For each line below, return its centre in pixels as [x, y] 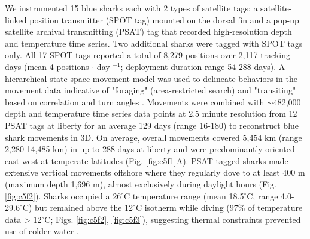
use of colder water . [42, 231]
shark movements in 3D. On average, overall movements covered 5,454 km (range [154, 137]
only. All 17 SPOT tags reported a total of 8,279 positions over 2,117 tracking [148, 55]
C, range [262, 196]
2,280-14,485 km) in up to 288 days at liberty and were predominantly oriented [150, 149]
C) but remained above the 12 [78, 208]
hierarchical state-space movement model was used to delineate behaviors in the [151, 78]
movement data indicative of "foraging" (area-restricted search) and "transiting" [151, 90]
